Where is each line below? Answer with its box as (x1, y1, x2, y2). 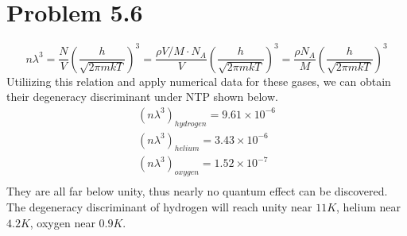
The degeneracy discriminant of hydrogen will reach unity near (6, 198, 312, 215)
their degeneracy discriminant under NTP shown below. (6, 88, 278, 105)
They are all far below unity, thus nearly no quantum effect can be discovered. (6, 183, 388, 199)
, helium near (336, 198, 401, 215)
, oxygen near (29, 214, 95, 230)
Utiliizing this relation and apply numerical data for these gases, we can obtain (6, 72, 391, 89)
